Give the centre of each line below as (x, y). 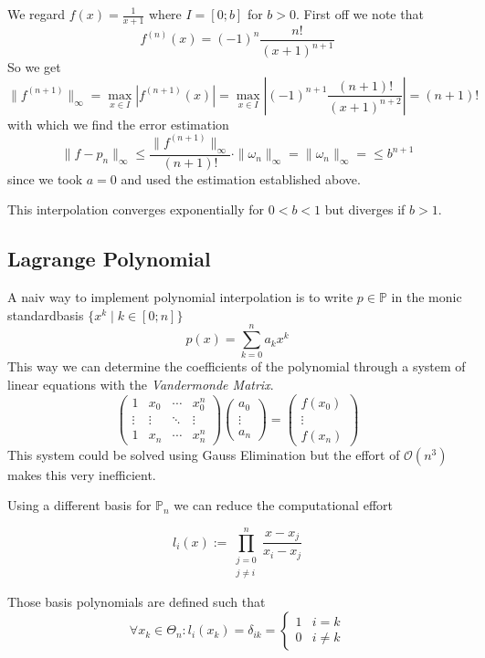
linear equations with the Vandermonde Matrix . (141, 384)
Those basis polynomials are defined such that (137, 602)
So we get (34, 67)
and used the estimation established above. (241, 178)
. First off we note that (360, 14)
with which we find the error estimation (118, 124)
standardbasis (46, 314)
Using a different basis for (79, 505)
